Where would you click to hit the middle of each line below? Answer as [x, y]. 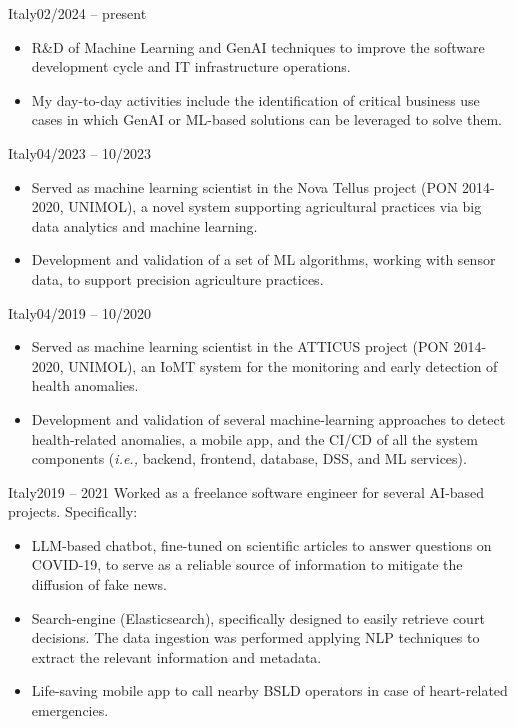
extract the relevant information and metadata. [176, 656]
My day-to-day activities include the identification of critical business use [255, 99]
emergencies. [70, 710]
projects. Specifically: [73, 511]
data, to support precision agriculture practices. [177, 278]
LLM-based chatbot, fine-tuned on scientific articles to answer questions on [261, 544]
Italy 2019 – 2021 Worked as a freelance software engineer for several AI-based [246, 491]
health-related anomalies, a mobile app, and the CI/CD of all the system [254, 438]
